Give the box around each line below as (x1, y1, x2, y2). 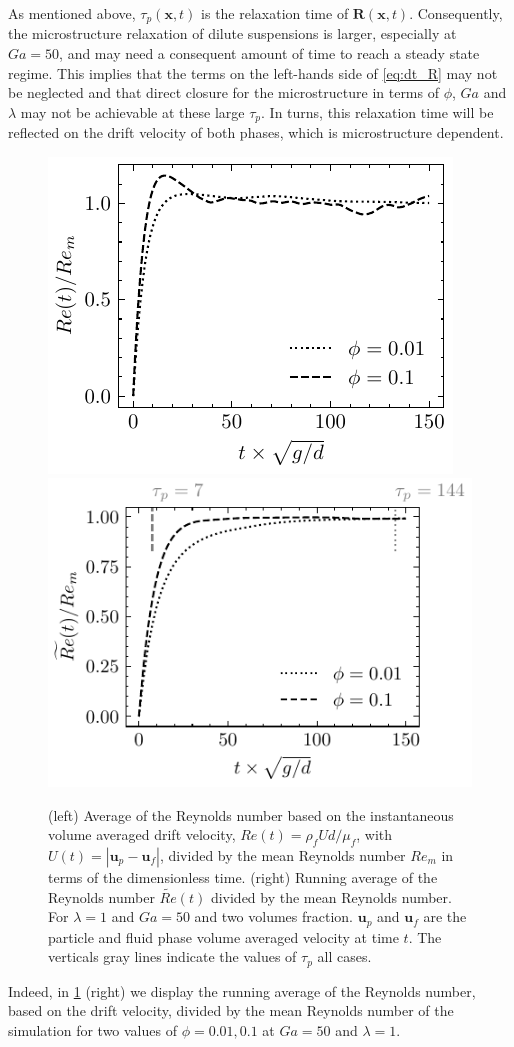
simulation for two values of (8, 1020, 177, 1041)
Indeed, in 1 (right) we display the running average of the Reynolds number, (8, 980, 476, 1001)
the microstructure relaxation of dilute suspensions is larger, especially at (8, 23, 457, 44)
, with (356, 824, 393, 845)
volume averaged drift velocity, (48, 824, 236, 845)
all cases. (317, 946, 372, 967)
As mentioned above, (8, 3, 136, 23)
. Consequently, (409, 3, 503, 23)
